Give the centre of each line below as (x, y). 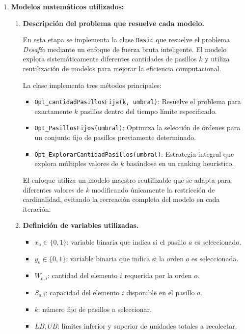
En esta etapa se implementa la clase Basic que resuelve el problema (126, 40)
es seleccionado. (218, 241)
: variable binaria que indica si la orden (125, 258)
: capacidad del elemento (82, 292)
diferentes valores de (53, 189)
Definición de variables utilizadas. (81, 225)
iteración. (37, 209)
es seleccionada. (215, 258)
